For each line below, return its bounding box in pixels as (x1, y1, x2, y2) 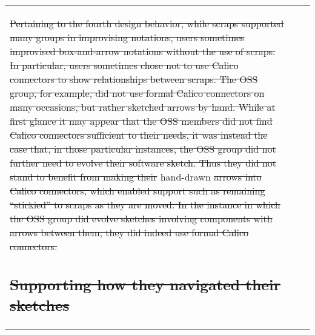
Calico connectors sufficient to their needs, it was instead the (10, 128, 268, 142)
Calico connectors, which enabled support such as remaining (10, 184, 265, 197)
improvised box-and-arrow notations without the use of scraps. (10, 44, 276, 58)
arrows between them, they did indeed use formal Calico (10, 225, 249, 239)
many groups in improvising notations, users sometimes (10, 30, 245, 44)
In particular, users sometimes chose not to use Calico (10, 58, 239, 72)
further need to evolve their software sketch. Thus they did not (10, 156, 276, 170)
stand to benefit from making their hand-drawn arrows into (10, 170, 262, 184)
